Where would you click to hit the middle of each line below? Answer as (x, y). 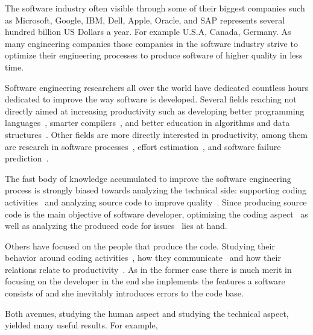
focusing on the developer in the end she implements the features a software (145, 281)
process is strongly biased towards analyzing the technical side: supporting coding (156, 190)
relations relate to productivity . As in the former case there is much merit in (148, 269)
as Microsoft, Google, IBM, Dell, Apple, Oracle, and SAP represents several (145, 20)
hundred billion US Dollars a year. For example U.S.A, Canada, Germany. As (148, 32)
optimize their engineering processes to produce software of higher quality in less (154, 55)
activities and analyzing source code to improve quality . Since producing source (156, 202)
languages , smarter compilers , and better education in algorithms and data (147, 123)
